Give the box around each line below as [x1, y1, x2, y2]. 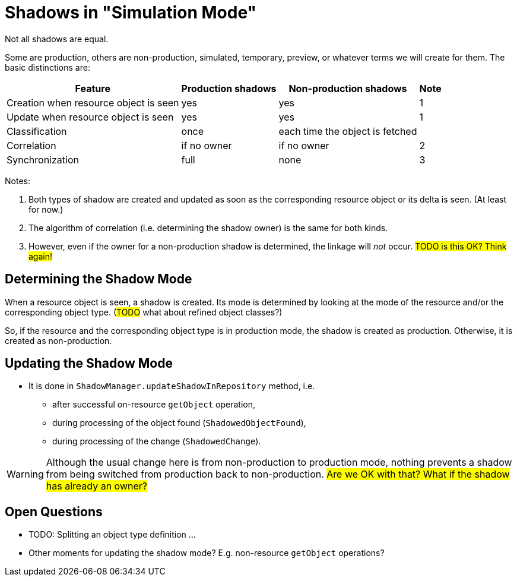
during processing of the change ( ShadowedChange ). [52, 436, 261, 447]
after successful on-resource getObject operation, [52, 399, 256, 410]
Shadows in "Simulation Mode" [5, 2, 256, 23]
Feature [75, 82, 110, 94]
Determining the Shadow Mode [5, 271, 192, 287]
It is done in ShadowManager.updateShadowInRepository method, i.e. [28, 381, 315, 391]
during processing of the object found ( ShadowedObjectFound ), [52, 418, 306, 428]
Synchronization [7, 153, 79, 166]
